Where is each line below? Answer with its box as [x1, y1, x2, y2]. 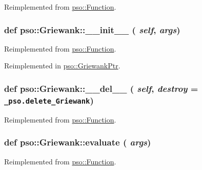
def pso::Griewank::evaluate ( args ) [4, 136, 151, 149]
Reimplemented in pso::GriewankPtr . [4, 60, 120, 71]
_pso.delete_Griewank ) [4, 93, 94, 106]
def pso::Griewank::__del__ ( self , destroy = [4, 82, 198, 94]
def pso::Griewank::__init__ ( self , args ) [4, 23, 180, 36]
